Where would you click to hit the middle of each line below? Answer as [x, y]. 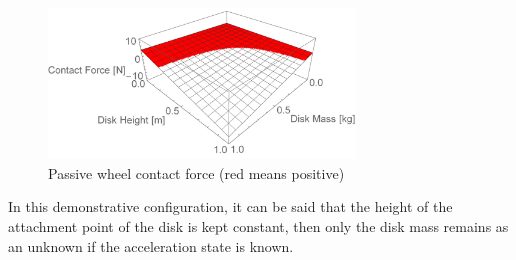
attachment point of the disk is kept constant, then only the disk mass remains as [258, 225]
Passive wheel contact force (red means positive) [196, 172]
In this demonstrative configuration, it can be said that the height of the [230, 206]
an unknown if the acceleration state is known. [151, 245]
